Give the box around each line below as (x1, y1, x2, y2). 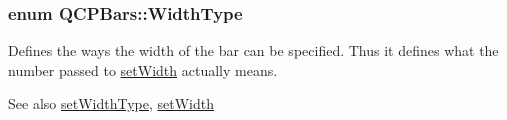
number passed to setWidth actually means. (8, 59, 278, 80)
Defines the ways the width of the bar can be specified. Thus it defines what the (8, 40, 499, 61)
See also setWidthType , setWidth (8, 93, 214, 114)
